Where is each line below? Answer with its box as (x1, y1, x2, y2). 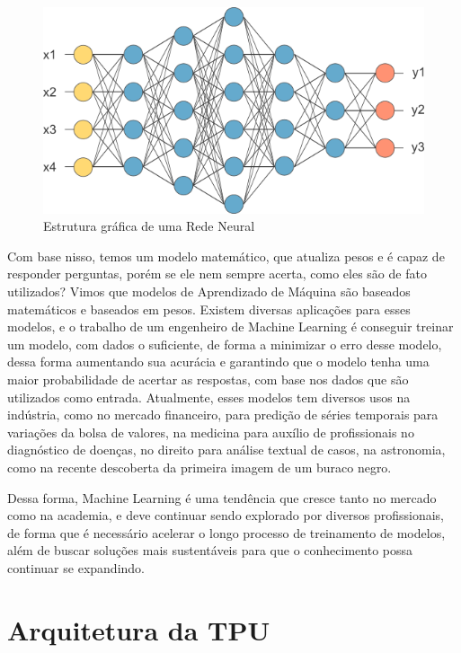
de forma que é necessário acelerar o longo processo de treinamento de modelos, (7, 523, 446, 542)
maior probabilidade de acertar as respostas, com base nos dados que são (7, 369, 409, 388)
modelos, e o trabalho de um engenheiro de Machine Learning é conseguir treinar (7, 317, 454, 336)
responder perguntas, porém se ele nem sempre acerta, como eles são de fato (7, 264, 427, 283)
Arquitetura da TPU (7, 611, 270, 648)
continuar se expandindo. (7, 558, 145, 577)
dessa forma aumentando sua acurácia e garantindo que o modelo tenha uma (7, 352, 430, 371)
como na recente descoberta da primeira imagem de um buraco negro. (7, 457, 392, 476)
